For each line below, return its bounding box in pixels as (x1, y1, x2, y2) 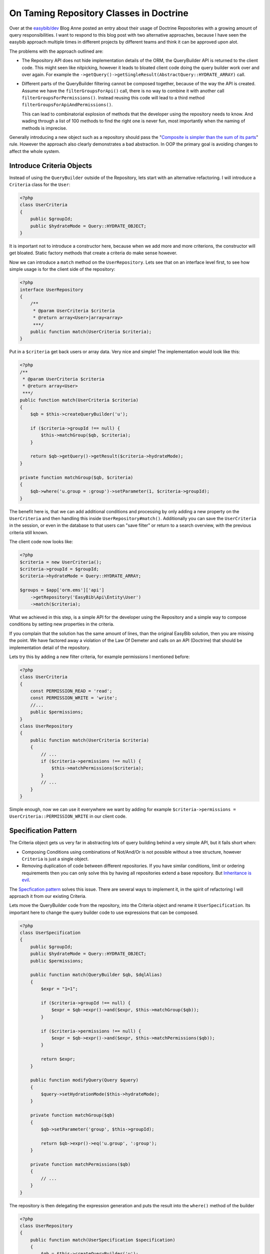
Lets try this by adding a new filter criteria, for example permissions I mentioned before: (9, 654, 190, 660)
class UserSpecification (19, 930, 81, 935)
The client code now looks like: (9, 539, 73, 545)
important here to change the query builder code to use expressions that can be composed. (9, 909, 198, 915)
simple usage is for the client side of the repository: (9, 266, 115, 272)
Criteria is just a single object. (21, 856, 89, 862)
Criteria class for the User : (9, 182, 70, 188)
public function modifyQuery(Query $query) (30, 1077, 138, 1083)
